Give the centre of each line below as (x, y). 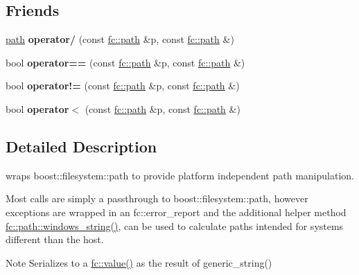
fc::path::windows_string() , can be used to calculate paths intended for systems (175, 225)
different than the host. (55, 239)
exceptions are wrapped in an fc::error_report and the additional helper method (176, 212)
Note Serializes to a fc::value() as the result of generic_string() (139, 262)
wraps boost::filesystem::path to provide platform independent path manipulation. (180, 175)
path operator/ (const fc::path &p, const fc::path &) (120, 39)
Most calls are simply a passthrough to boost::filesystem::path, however (157, 198)
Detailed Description (81, 146)
